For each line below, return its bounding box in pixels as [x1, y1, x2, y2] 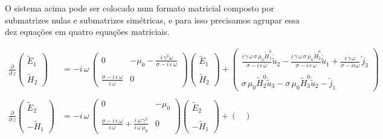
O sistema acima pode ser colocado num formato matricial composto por [5, 2, 274, 14]
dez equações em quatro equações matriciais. [5, 25, 170, 38]
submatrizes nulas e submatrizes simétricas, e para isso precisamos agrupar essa [5, 13, 300, 26]
